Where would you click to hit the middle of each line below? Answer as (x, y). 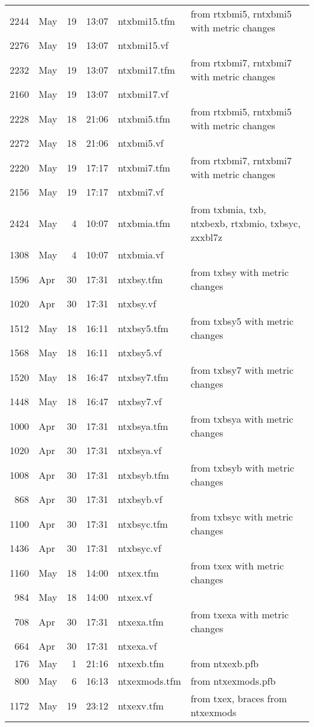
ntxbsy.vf (137, 303)
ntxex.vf (135, 597)
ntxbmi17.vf (143, 94)
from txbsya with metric (242, 419)
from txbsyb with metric (242, 468)
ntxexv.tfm (141, 705)
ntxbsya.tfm (143, 426)
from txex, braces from (239, 698)
